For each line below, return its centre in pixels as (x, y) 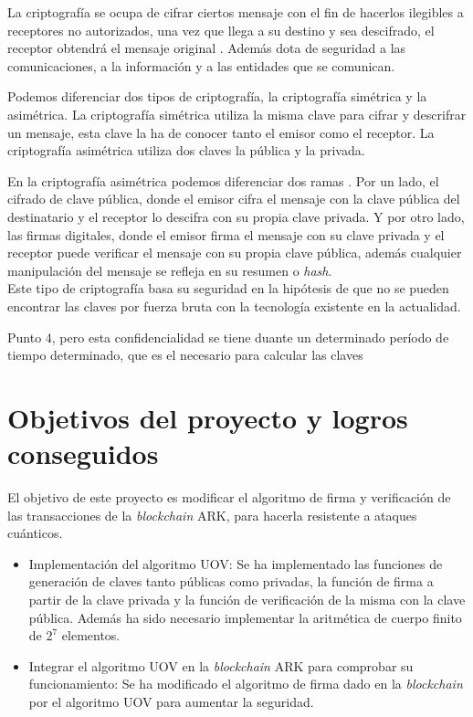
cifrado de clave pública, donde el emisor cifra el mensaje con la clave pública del (234, 199)
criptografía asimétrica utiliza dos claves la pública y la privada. (186, 150)
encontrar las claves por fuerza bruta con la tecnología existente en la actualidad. (234, 306)
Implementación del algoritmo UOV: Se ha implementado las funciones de (236, 563)
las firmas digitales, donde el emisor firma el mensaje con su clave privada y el (226, 234)
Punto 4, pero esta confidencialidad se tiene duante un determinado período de (228, 337)
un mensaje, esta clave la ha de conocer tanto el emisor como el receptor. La (221, 132)
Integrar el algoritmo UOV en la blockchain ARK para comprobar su (221, 665)
